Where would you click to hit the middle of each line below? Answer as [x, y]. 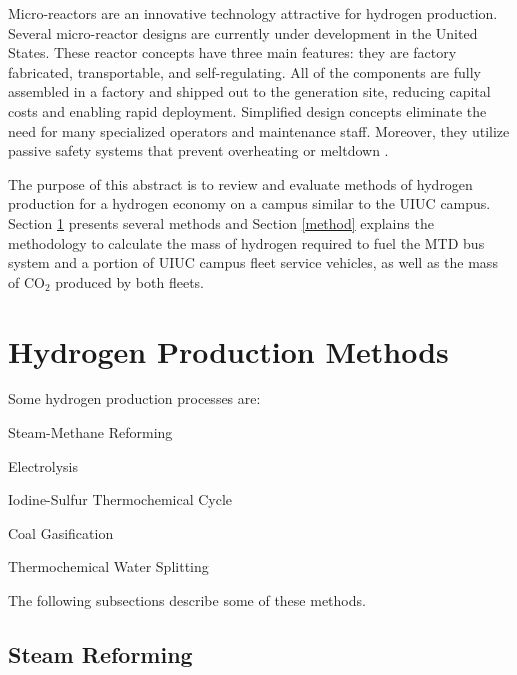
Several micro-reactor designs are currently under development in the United [243, 32]
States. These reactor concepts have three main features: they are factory [232, 52]
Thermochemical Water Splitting [108, 566]
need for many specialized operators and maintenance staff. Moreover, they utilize [259, 130]
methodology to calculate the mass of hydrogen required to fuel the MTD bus [246, 242]
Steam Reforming [100, 653]
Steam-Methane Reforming [90, 432]
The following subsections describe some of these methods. [187, 600]
